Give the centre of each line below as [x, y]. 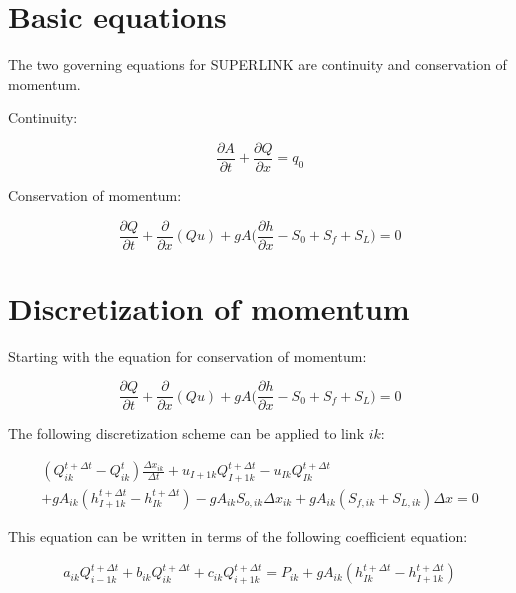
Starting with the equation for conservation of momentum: [187, 355]
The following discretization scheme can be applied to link [186, 433]
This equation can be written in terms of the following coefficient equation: [238, 535]
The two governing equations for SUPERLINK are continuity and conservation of [257, 64]
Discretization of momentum [209, 307]
